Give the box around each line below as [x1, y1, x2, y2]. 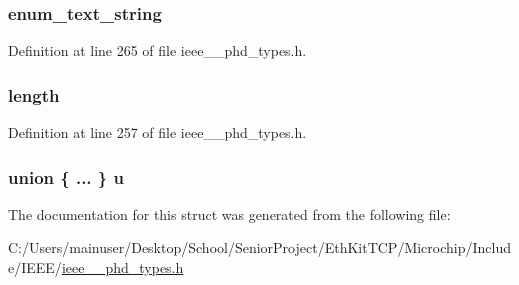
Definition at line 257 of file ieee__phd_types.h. [8, 122, 307, 143]
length [8, 82, 60, 107]
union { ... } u [8, 164, 124, 189]
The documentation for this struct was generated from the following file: [8, 203, 451, 224]
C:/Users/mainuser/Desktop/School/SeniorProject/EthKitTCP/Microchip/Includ [8, 237, 512, 258]
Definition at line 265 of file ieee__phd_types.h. [8, 40, 307, 61]
